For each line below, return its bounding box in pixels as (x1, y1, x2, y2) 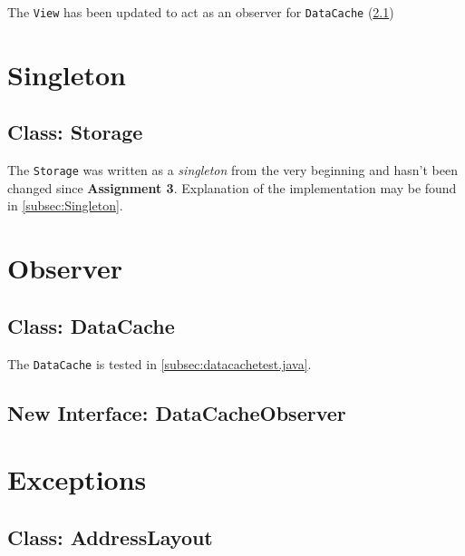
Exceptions (7, 461, 147, 498)
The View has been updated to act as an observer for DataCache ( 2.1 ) (7, 3, 394, 21)
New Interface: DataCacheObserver (7, 398, 346, 426)
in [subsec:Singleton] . (7, 196, 123, 215)
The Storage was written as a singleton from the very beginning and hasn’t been (7, 161, 458, 180)
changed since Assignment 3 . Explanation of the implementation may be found (7, 178, 457, 197)
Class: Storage (7, 118, 143, 146)
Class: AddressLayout (7, 522, 213, 551)
